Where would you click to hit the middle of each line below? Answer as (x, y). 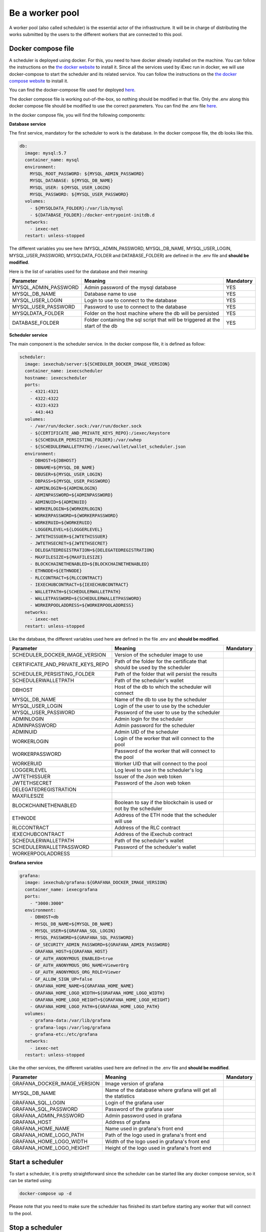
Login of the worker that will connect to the (164, 738)
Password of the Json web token (152, 783)
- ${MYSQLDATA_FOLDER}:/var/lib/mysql (77, 208)
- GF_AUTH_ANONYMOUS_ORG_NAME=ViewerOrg (79, 965)
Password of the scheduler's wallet (155, 847)
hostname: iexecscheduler (56, 378)
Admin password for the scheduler (155, 725)
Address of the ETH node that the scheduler (166, 815)
